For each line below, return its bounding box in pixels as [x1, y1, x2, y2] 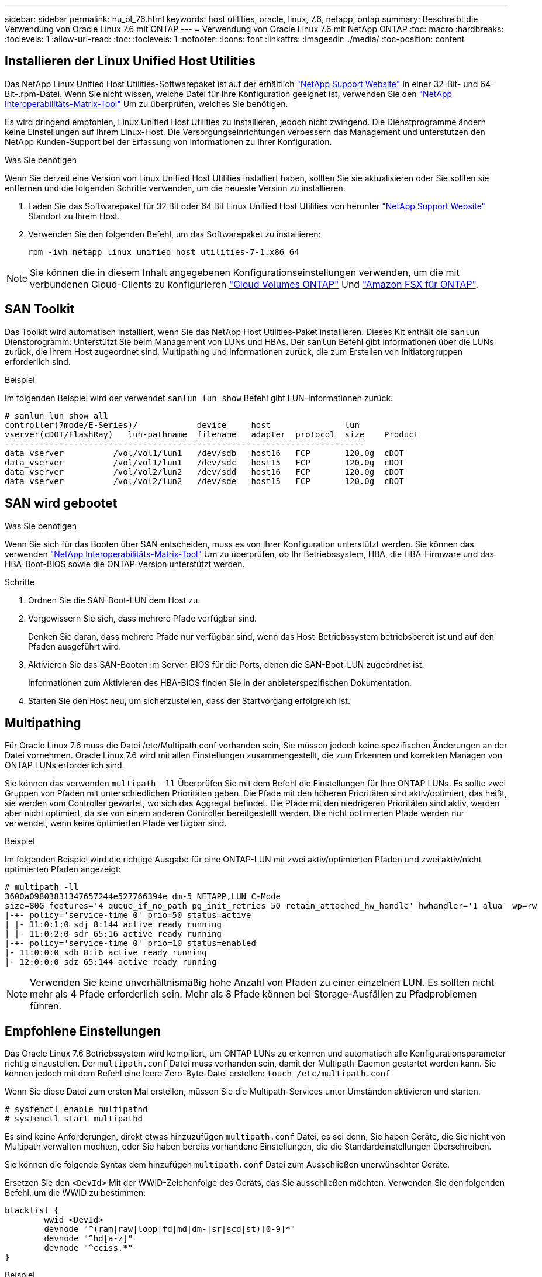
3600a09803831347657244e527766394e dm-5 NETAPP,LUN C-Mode [5, 892, 281, 902]
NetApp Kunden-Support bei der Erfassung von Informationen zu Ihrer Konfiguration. [5, 136, 332, 147]
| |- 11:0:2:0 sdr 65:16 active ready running [5, 929, 222, 939]
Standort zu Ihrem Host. [28, 210, 120, 221]
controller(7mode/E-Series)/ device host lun [5, 420, 360, 430]
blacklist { [5, 1206, 59, 1216]
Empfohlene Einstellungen [5, 1023, 161, 1038]
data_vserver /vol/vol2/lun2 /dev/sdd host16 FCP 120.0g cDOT [5, 467, 404, 477]
